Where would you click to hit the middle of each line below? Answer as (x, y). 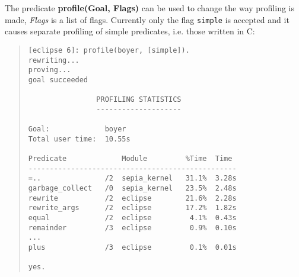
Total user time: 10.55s (79, 139)
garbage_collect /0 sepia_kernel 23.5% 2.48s (132, 189)
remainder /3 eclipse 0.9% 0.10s (132, 228)
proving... (50, 70)
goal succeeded (58, 80)
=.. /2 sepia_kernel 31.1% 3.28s (132, 178)
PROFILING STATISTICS (139, 100)
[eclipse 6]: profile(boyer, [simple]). (109, 50)
